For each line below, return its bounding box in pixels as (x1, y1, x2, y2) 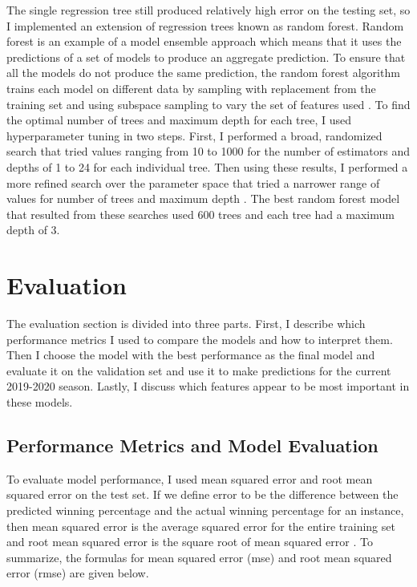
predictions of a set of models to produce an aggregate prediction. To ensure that (6, 48, 406, 65)
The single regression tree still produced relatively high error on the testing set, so (6, 2, 411, 18)
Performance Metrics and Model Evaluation (6, 432, 379, 457)
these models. (6, 394, 73, 410)
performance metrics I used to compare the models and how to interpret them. (6, 330, 393, 347)
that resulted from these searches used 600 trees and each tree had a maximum (6, 205, 395, 222)
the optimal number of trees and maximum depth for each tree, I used (6, 111, 352, 128)
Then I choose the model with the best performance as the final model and (6, 346, 375, 363)
